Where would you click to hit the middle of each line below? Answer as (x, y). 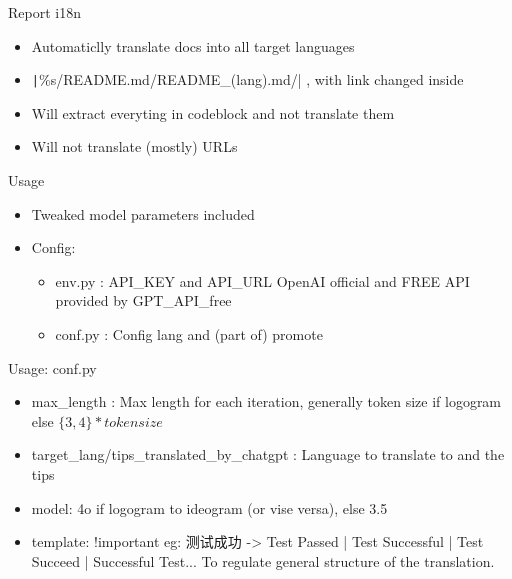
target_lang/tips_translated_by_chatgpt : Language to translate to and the (268, 454)
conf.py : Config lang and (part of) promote (189, 334)
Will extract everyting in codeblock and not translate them (213, 112)
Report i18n (44, 12)
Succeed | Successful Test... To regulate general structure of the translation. (263, 560)
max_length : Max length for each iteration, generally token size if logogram (266, 401)
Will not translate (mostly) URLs (134, 146)
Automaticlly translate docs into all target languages (193, 45)
